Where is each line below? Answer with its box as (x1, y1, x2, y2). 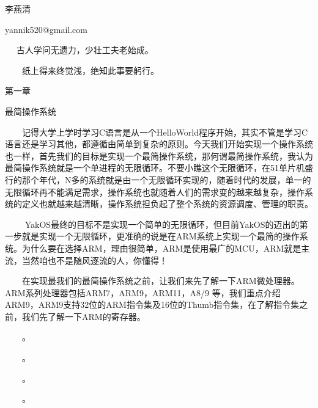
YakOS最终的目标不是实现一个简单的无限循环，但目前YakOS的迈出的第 (24, 217, 308, 230)
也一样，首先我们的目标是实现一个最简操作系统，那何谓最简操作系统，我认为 (5, 149, 313, 162)
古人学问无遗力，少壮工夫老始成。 (16, 43, 153, 56)
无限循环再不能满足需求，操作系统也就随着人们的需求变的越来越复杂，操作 (5, 185, 305, 198)
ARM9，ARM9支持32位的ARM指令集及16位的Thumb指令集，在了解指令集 (5, 298, 300, 311)
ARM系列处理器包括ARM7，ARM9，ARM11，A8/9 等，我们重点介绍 (5, 286, 281, 299)
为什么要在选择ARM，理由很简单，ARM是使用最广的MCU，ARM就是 (21, 241, 301, 254)
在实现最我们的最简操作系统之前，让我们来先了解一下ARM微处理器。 (21, 274, 300, 287)
